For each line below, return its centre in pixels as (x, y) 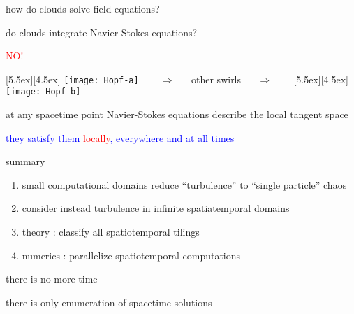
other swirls (216, 79)
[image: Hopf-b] (43, 92)
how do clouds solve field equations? (83, 8)
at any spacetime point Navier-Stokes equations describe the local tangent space (177, 114)
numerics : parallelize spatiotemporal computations (131, 255)
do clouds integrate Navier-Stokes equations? (102, 32)
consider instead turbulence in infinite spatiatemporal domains (156, 208)
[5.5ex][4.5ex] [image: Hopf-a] (72, 79)
